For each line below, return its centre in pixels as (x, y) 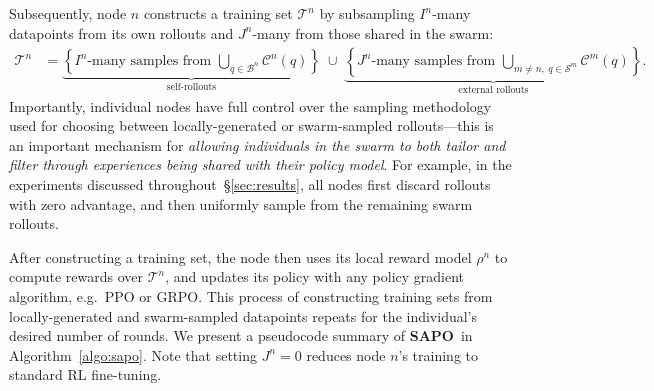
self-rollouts (191, 87)
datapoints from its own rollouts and (121, 32)
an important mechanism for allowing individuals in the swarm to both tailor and (257, 144)
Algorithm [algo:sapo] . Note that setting (133, 354)
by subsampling (367, 13)
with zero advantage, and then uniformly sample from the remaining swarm (241, 203)
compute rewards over (76, 276)
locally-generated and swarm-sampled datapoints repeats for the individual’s (243, 315)
